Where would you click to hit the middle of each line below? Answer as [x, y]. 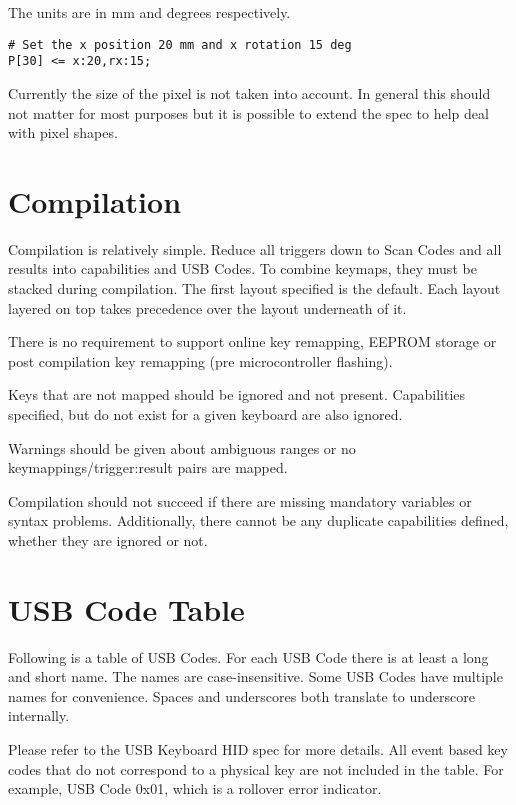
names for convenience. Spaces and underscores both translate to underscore [241, 695]
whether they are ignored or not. [108, 539]
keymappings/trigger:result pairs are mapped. [148, 467]
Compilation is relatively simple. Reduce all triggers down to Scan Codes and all [255, 248]
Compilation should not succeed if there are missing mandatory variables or [240, 500]
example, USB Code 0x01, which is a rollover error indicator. [195, 788]
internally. [39, 715]
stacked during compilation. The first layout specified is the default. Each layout [254, 288]
